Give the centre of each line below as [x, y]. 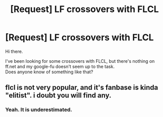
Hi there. [14, 51]
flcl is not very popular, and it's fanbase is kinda [82, 88]
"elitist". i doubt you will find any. [58, 96]
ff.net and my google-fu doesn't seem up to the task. [60, 66]
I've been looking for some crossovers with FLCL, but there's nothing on [80, 61]
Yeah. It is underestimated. [39, 110]
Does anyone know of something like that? [49, 72]
